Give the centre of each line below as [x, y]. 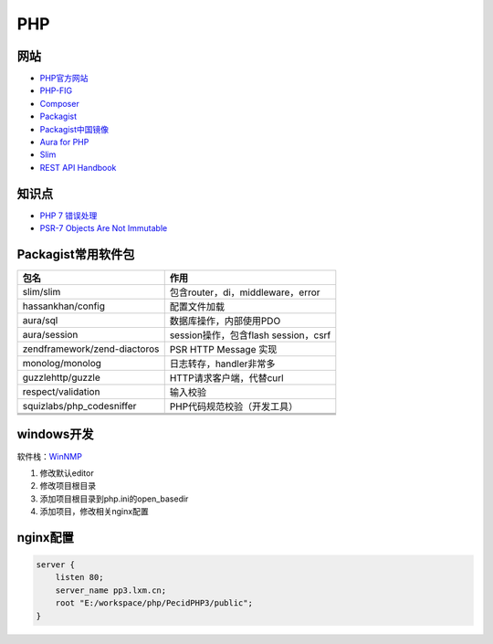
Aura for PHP [64, 143]
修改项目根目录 [68, 486]
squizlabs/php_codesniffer [79, 406]
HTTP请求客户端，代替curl [226, 378]
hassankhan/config [63, 306]
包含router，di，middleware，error [245, 292]
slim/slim [42, 292]
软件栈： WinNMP [49, 456]
